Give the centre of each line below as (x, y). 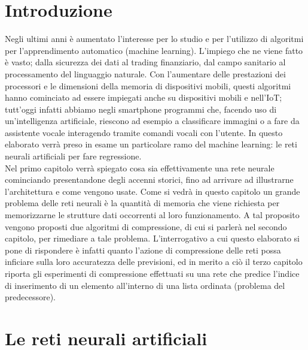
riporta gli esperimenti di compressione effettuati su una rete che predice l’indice (152, 273)
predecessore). (30, 297)
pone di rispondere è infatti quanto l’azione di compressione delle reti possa (143, 250)
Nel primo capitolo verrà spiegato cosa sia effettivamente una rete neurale (140, 168)
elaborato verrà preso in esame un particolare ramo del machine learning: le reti (151, 144)
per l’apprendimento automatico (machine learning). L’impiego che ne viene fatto (154, 50)
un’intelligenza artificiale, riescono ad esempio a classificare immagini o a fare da (152, 121)
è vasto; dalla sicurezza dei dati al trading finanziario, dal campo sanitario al (145, 62)
